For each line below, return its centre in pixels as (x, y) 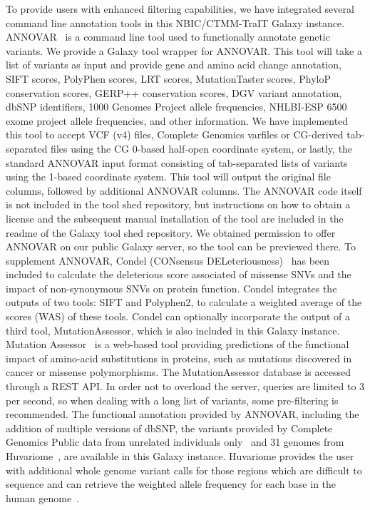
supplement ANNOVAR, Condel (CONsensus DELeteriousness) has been (168, 260)
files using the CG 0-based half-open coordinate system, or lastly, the (202, 148)
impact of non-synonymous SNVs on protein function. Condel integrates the (171, 288)
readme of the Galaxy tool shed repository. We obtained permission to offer (171, 232)
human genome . (43, 498)
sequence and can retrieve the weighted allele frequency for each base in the (171, 484)
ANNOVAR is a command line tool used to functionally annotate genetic (168, 37)
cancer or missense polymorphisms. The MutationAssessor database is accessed (179, 372)
